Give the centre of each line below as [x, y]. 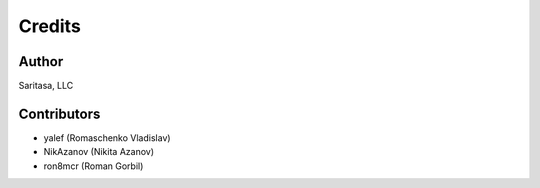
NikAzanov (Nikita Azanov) [99, 152]
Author [41, 61]
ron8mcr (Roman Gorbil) [93, 166]
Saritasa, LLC [46, 86]
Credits [50, 26]
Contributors [59, 113]
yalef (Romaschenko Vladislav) [107, 137]
